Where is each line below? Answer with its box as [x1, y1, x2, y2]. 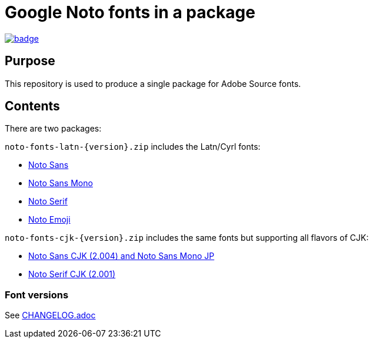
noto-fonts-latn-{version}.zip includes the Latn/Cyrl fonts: [5, 142, 261, 152]
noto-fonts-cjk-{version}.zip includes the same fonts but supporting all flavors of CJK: [5, 233, 369, 243]
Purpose [5, 53, 55, 69]
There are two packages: [5, 123, 102, 134]
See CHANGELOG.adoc [5, 310, 96, 321]
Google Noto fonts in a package [5, 2, 255, 22]
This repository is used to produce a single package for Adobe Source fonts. [5, 78, 301, 89]
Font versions [5, 288, 69, 301]
